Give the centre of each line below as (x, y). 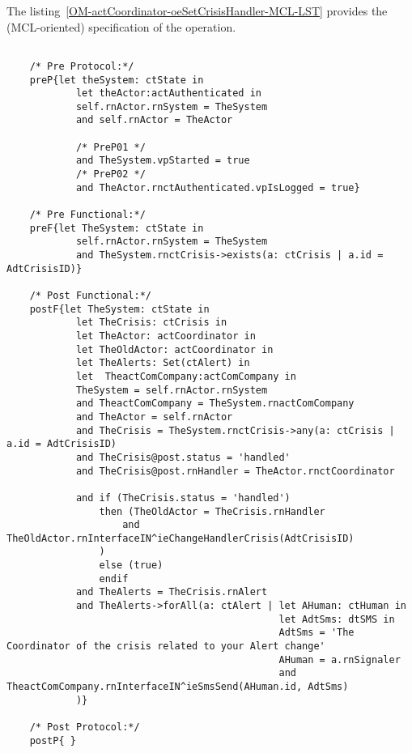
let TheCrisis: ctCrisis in (151, 323)
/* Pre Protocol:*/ (82, 66)
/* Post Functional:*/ (90, 296)
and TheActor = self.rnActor (154, 417)
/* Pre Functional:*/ (87, 215)
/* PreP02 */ (110, 174)
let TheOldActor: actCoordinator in (174, 349)
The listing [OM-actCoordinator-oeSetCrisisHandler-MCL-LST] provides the (197, 11)
